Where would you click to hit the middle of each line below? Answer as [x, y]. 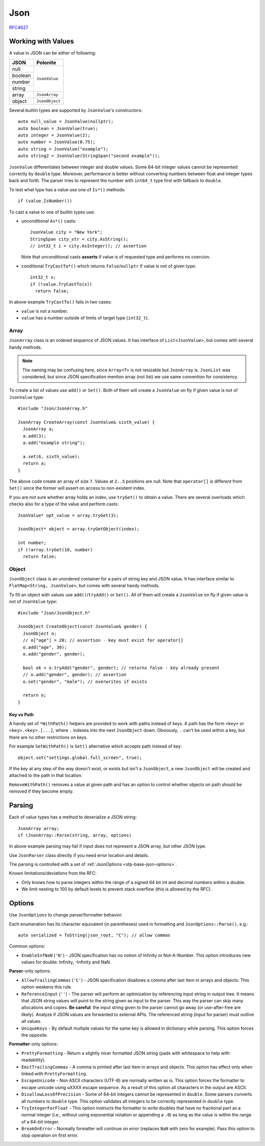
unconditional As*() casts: [49, 221]
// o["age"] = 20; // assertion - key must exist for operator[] [103, 640]
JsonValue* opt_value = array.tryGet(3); [68, 515]
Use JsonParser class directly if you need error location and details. [79, 855]
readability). [34, 1060]
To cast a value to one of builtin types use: [52, 212]
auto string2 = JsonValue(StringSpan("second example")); [89, 156]
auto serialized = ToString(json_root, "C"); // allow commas [94, 935]
